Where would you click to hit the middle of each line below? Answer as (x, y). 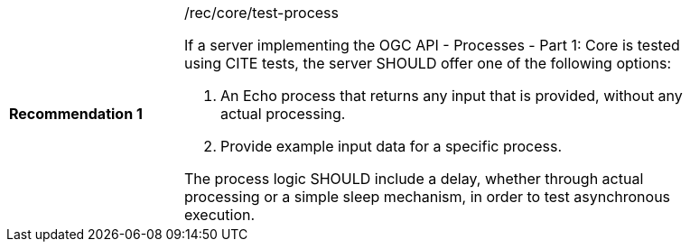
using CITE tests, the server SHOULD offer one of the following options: (428, 63)
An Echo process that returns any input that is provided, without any (452, 96)
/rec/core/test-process (261, 13)
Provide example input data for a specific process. (392, 146)
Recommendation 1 (76, 114)
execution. (220, 215)
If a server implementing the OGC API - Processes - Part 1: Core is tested (432, 45)
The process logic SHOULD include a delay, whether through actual (414, 179)
